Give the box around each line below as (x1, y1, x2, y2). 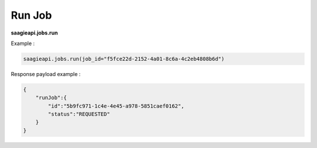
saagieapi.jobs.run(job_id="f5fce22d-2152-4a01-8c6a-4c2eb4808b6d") (23, 56, 225, 62)
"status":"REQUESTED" (48, 111, 110, 118)
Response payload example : (11, 70, 81, 77)
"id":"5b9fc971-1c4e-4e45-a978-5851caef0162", (48, 102, 184, 109)
